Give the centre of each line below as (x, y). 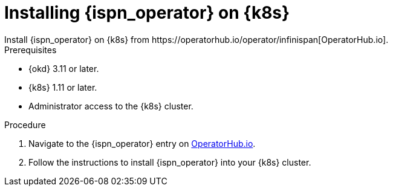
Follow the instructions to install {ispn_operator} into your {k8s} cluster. (170, 162)
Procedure (25, 125)
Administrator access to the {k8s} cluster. (111, 106)
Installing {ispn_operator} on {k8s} (147, 13)
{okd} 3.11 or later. (64, 68)
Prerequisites (31, 50)
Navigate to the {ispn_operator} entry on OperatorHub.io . (142, 143)
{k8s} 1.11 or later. (63, 87)
